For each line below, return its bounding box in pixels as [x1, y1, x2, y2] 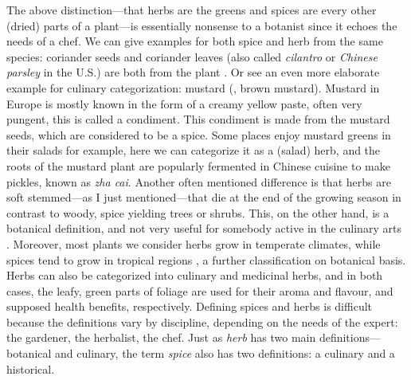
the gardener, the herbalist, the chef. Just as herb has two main [6, 329, 316, 346]
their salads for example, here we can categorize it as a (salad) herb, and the [6, 142, 381, 159]
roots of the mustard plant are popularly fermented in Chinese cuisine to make [6, 157, 390, 174]
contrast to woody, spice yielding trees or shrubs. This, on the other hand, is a [6, 204, 389, 221]
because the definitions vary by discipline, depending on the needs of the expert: [6, 313, 398, 330]
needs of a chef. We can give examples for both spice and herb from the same [6, 33, 383, 49]
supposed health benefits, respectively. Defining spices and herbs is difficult [6, 298, 373, 315]
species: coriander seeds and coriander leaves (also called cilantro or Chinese [6, 48, 378, 65]
